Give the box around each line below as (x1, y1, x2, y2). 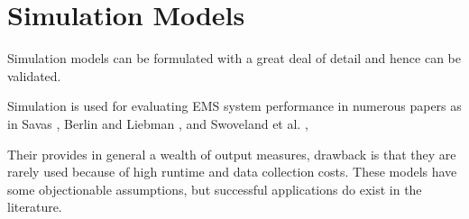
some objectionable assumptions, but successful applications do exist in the (7, 179, 422, 198)
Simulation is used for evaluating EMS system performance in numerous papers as (7, 96, 462, 115)
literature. (7, 197, 62, 216)
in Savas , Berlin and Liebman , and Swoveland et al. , (7, 114, 308, 132)
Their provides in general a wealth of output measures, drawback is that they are (7, 144, 456, 163)
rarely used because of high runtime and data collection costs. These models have (7, 162, 457, 181)
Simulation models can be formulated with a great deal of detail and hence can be (7, 49, 461, 68)
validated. (7, 66, 61, 85)
